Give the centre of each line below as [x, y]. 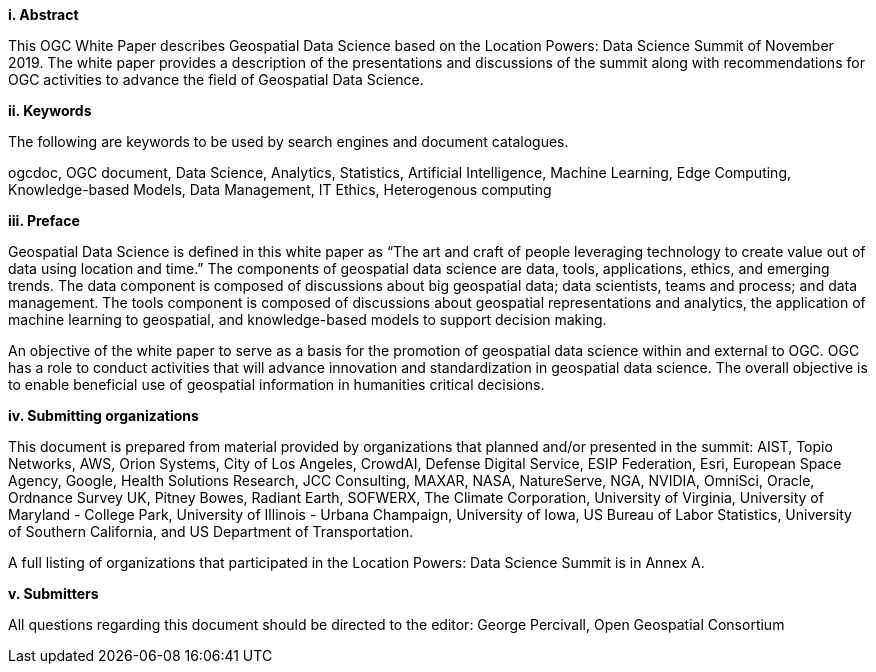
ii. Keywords [50, 110]
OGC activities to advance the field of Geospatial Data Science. [216, 79]
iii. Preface [44, 220]
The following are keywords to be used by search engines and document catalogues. [288, 141]
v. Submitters [53, 593]
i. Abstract [43, 14]
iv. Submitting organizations [103, 415]
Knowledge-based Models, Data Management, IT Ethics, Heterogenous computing [280, 189]
